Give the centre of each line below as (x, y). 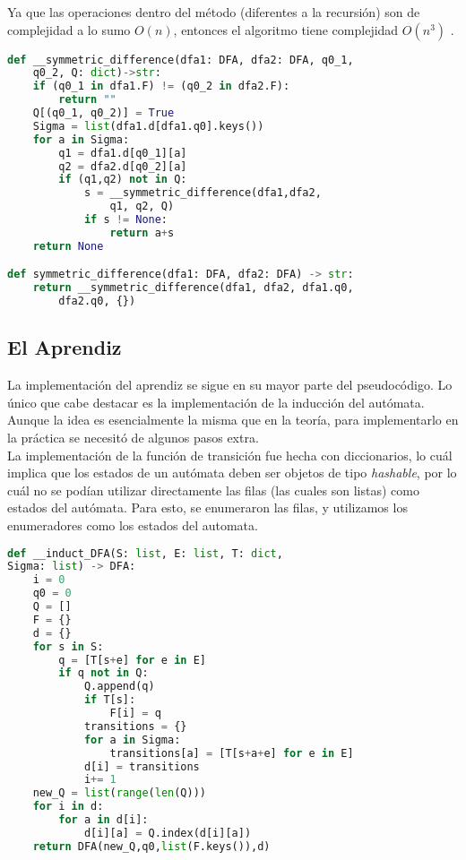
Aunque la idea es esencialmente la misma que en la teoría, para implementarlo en (233, 420)
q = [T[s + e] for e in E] (132, 660)
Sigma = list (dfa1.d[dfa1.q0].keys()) (148, 126)
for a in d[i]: (104, 820)
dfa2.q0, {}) (97, 301)
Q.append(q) (119, 687)
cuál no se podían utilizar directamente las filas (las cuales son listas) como (213, 490)
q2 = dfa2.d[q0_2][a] (123, 166)
